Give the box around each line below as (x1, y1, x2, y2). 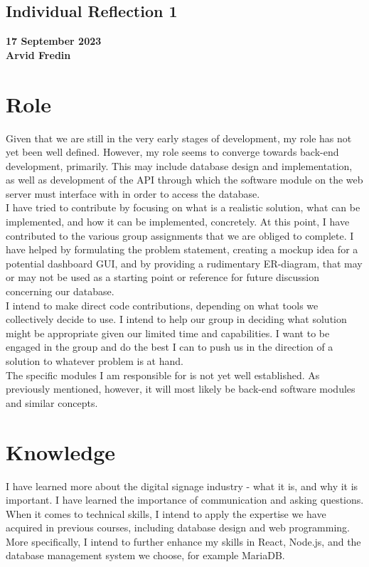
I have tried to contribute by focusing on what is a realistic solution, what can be (6, 200, 360, 215)
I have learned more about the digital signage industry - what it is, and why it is (6, 478, 358, 493)
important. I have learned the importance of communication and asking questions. (6, 492, 364, 507)
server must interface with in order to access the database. (6, 186, 260, 201)
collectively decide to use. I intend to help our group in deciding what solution (6, 312, 347, 327)
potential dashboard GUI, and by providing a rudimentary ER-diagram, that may (6, 255, 363, 270)
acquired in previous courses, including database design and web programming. (6, 520, 351, 535)
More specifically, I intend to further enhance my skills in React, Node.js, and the (6, 534, 361, 549)
